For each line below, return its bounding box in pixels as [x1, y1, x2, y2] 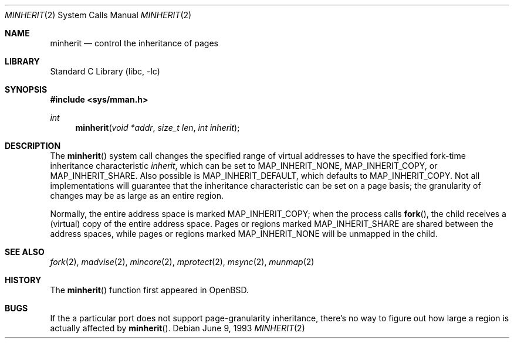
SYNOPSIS [5, 84, 48, 94]
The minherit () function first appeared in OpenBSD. [50, 285, 249, 295]
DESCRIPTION [5, 141, 61, 151]
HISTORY [5, 275, 42, 285]
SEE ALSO [5, 247, 45, 257]
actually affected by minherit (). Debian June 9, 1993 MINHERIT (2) [50, 323, 305, 333]
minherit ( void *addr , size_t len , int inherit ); [75, 123, 240, 133]
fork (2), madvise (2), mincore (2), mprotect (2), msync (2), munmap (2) [50, 257, 315, 267]
